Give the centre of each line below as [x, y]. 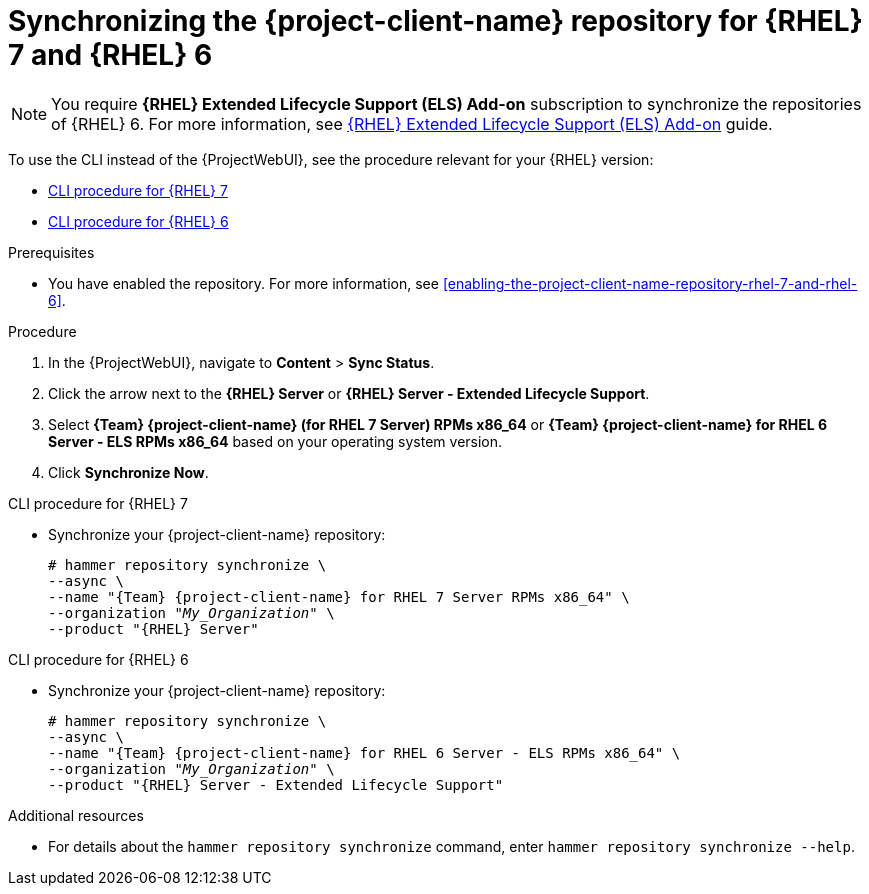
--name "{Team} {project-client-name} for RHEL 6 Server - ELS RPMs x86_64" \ [364, 752]
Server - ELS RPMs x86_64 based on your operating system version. [275, 441]
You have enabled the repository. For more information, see [243, 283]
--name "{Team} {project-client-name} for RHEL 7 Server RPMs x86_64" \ [339, 596]
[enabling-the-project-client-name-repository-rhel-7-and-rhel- [650, 283]
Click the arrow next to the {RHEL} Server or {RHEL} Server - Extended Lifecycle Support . [349, 393]
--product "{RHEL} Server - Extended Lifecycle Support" [276, 784]
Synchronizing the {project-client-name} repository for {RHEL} [435, 21]
